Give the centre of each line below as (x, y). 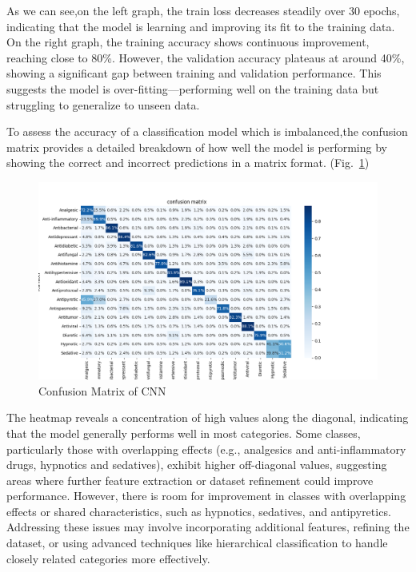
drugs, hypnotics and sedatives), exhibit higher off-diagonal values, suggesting (197, 465)
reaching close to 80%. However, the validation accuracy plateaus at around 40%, (206, 57)
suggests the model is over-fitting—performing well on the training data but (193, 88)
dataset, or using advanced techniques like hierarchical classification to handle (197, 543)
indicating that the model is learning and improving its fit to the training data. (201, 26)
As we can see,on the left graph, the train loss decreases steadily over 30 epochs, (203, 10)
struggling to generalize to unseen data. (103, 104)
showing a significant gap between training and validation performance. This (194, 73)
